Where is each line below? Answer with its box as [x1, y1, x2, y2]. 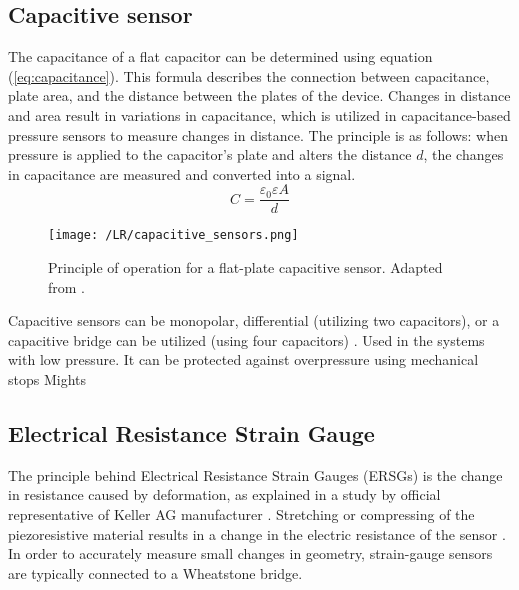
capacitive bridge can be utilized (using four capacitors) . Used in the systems [8, 329, 485, 350]
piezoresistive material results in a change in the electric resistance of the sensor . [8, 523, 506, 544]
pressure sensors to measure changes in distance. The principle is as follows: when [8, 124, 508, 145]
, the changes [423, 144, 504, 165]
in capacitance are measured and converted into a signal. [8, 163, 356, 184]
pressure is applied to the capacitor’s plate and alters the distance [8, 144, 412, 165]
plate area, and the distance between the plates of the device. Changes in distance [8, 85, 511, 106]
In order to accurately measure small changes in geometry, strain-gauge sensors [8, 543, 493, 564]
